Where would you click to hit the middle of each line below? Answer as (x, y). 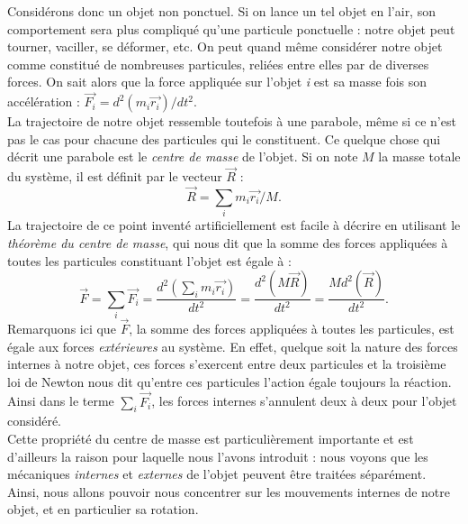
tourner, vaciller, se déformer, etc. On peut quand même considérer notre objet (225, 46)
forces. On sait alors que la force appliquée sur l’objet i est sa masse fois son (217, 82)
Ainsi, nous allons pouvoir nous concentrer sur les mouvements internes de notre (229, 491)
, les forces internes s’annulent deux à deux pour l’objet (304, 401)
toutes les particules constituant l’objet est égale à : (149, 260)
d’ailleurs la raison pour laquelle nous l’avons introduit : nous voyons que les (218, 456)
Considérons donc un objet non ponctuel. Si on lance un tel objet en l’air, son (221, 11)
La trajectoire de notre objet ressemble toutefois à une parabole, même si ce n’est (232, 121)
